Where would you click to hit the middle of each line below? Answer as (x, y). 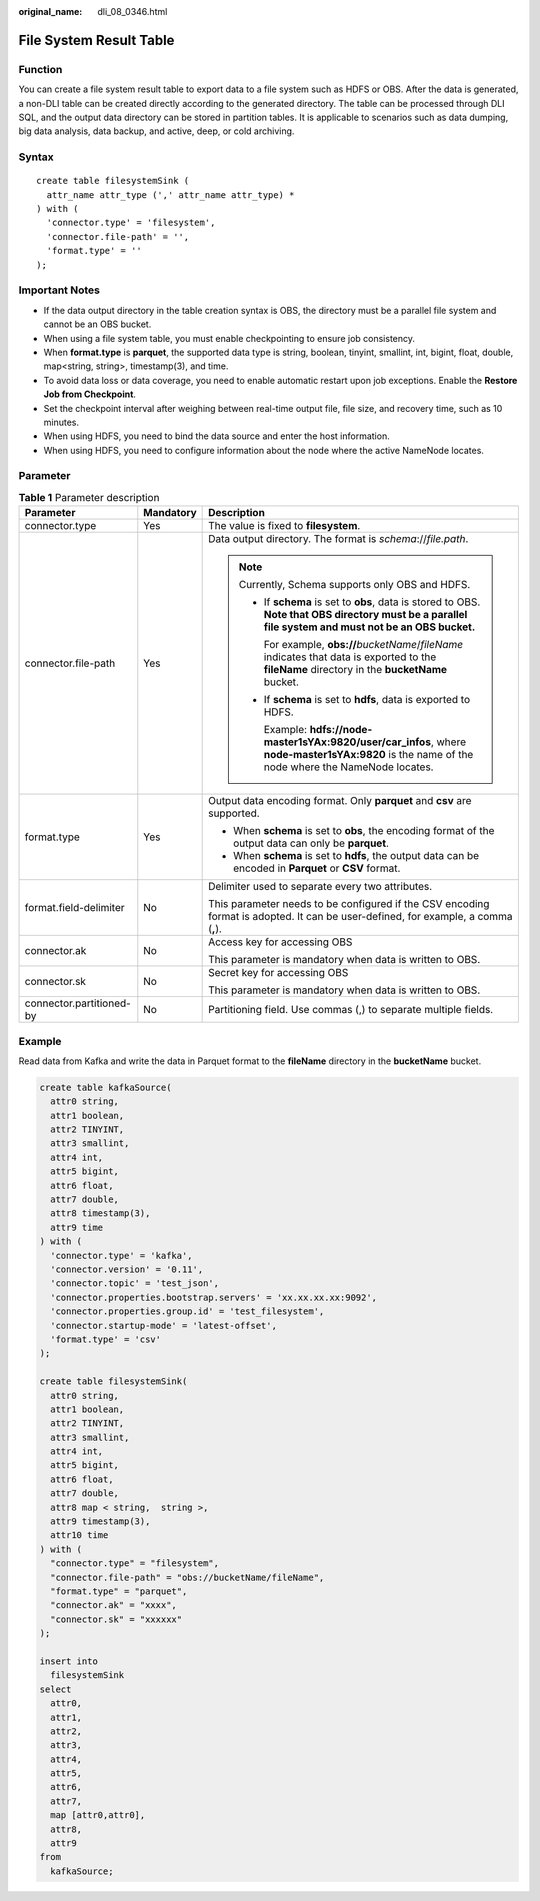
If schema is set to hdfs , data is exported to (367, 700)
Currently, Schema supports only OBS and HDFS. (354, 585)
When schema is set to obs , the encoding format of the (364, 831)
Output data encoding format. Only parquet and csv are (340, 801)
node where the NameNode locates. (348, 767)
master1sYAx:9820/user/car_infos (347, 742)
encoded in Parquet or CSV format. (317, 868)
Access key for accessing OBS (280, 942)
